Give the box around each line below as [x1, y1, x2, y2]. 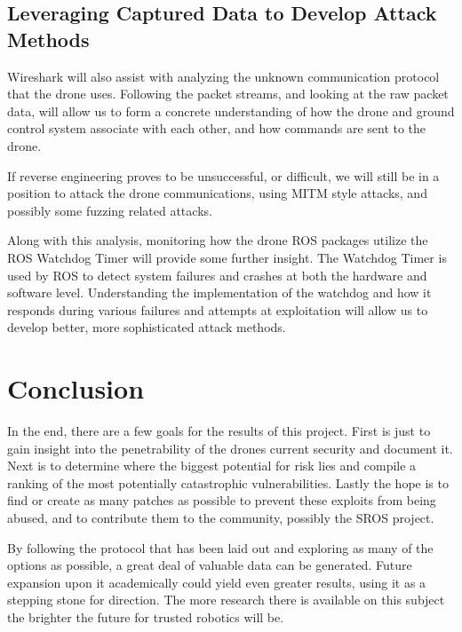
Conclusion [7, 370, 145, 407]
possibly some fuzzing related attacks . [7, 201, 212, 219]
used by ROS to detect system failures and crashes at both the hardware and [7, 265, 427, 284]
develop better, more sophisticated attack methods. [7, 318, 286, 336]
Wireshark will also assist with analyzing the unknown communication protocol [7, 67, 440, 85]
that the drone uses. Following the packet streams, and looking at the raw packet [7, 84, 449, 103]
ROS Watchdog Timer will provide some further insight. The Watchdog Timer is [7, 248, 447, 266]
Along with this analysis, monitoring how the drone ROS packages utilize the [7, 231, 428, 249]
